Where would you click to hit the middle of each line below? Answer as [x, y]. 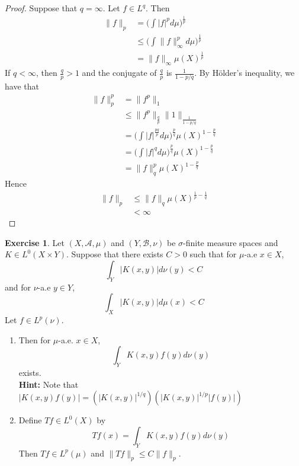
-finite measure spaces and [231, 242]
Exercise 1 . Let [35, 242]
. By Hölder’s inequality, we [245, 73]
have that [22, 86]
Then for [35, 339]
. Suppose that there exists [115, 254]
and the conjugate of [119, 73]
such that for [213, 254]
